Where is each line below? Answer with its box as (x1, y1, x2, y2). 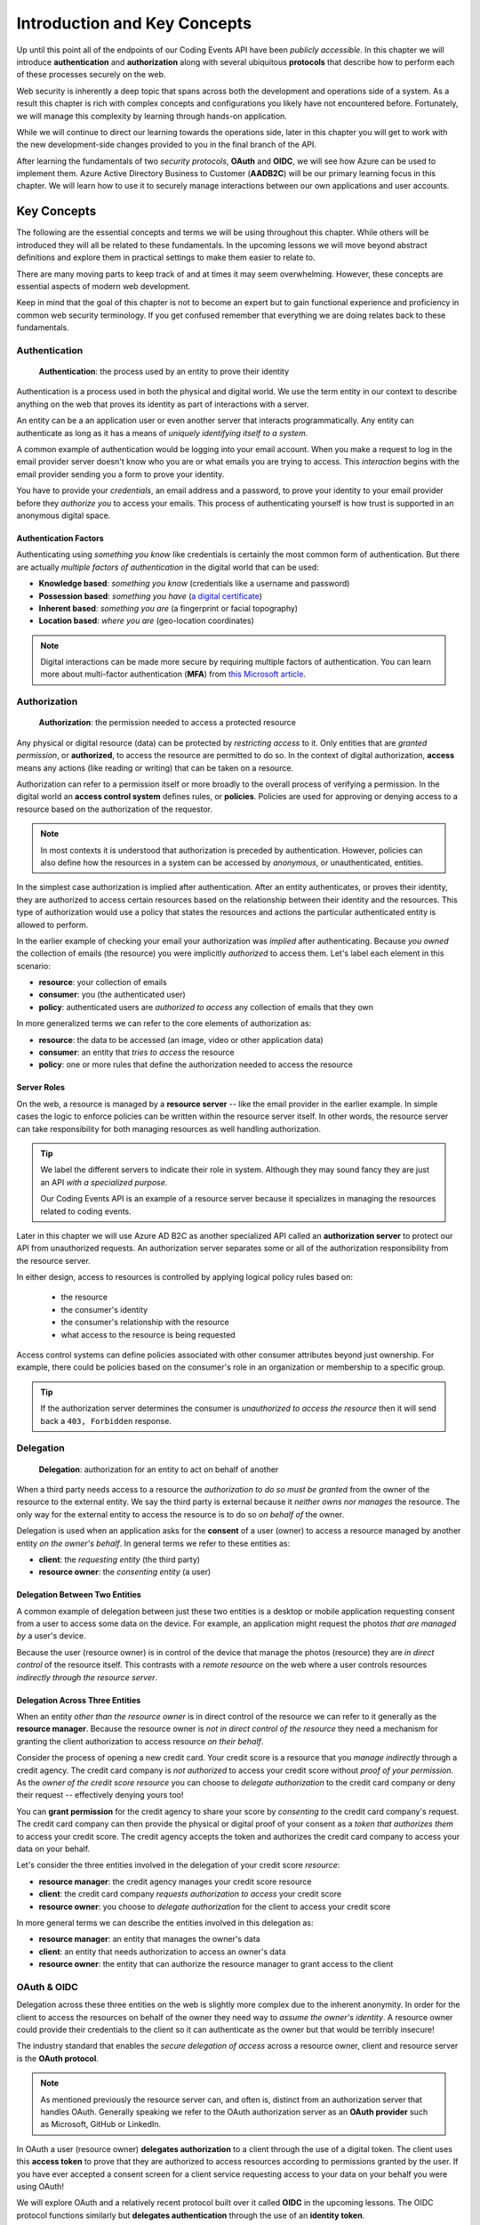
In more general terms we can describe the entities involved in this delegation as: (16, 1917, 314, 1928)
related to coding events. (40, 1206, 132, 1217)
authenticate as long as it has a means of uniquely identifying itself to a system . (16, 427, 308, 438)
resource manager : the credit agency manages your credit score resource (38, 1876, 312, 1887)
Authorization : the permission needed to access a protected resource (38, 717, 297, 728)
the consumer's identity (60, 1304, 148, 1315)
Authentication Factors (16, 532, 104, 543)
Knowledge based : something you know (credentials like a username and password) (38, 578, 350, 589)
